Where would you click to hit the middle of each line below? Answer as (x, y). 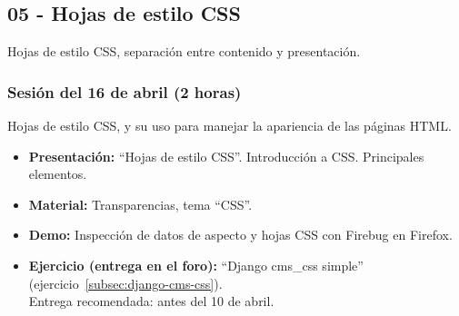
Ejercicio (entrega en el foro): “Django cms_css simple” (196, 265)
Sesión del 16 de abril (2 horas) (125, 91)
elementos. (58, 174)
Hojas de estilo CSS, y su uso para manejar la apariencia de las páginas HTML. (229, 126)
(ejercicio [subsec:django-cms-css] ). (125, 283)
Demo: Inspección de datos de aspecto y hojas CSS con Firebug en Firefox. (240, 235)
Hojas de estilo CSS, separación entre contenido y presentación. (184, 51)
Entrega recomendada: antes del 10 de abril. (151, 301)
